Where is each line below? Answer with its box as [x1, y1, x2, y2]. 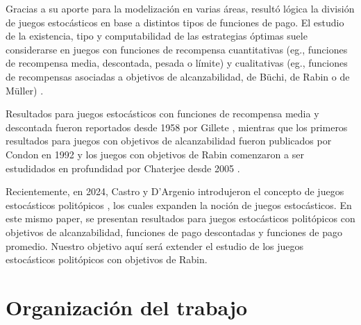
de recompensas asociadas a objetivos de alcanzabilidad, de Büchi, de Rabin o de [6, 69, 350, 83]
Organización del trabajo [6, 292, 248, 321]
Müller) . [6, 83, 44, 97]
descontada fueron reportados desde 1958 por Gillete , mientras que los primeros [6, 119, 348, 134]
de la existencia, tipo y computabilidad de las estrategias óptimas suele [6, 28, 308, 43]
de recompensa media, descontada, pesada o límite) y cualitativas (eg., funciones [6, 56, 348, 70]
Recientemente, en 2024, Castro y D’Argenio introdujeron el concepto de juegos [6, 184, 344, 199]
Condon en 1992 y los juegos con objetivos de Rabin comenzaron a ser [6, 147, 304, 161]
